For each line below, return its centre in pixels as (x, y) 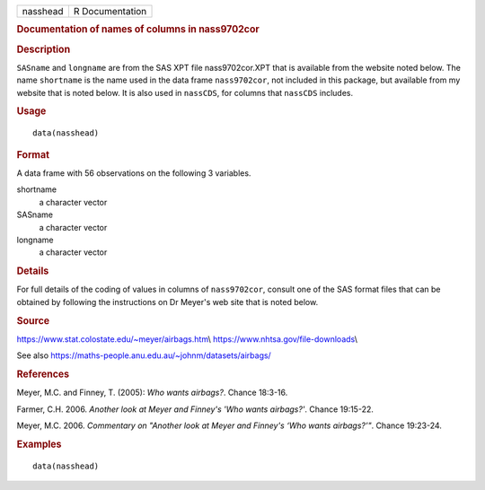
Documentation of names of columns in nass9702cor (138, 30)
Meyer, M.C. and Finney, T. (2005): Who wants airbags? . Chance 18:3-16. (152, 393)
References (43, 374)
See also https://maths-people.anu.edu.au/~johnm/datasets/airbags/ (144, 355)
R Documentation (110, 11)
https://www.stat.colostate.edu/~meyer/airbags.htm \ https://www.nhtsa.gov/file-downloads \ (187, 339)
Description (44, 49)
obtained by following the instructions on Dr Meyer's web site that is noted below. (168, 302)
